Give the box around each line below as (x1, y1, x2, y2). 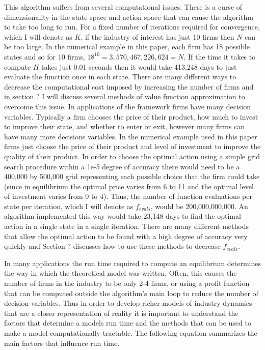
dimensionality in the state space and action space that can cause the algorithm (4, 11, 253, 22)
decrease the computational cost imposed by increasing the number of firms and (4, 81, 254, 92)
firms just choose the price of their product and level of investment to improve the (4, 141, 261, 152)
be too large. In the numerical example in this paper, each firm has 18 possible (4, 41, 250, 52)
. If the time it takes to (183, 51, 256, 62)
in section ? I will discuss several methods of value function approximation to (4, 91, 245, 102)
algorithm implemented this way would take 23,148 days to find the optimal (4, 211, 241, 221)
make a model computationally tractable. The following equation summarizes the (4, 328, 257, 338)
